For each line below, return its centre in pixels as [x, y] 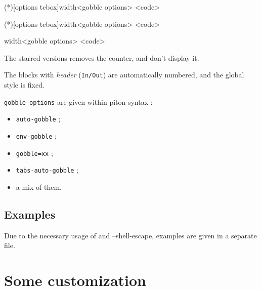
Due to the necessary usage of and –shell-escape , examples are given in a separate [130, 235]
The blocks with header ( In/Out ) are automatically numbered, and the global [124, 75]
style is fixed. [24, 85]
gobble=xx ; [34, 153]
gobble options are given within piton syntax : [78, 101]
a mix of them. [39, 187]
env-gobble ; [36, 135]
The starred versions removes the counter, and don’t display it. [102, 57]
